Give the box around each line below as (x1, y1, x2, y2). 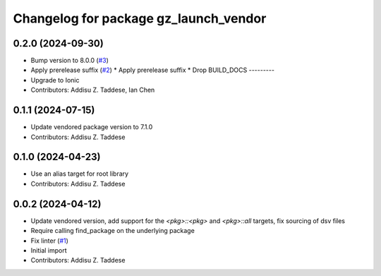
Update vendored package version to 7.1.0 (30, 123, 153, 131)
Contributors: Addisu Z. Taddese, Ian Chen (30, 85, 155, 95)
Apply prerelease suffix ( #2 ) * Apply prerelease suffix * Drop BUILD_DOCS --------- (30, 66, 275, 74)
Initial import (30, 246, 67, 254)
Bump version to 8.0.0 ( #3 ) (30, 56, 109, 65)
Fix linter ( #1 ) (30, 236, 68, 245)
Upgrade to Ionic (30, 76, 80, 84)
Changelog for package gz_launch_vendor (13, 11, 267, 26)
